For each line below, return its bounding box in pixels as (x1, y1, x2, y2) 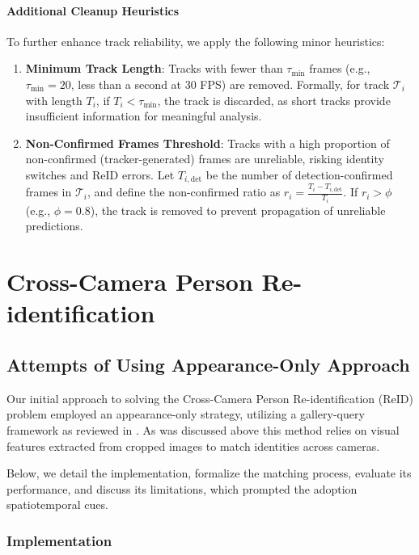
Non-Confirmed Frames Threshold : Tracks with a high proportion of (25, 134, 390, 151)
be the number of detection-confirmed (205, 166, 393, 183)
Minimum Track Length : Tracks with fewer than (25, 60, 283, 77)
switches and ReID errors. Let (25, 166, 175, 183)
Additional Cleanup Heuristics (6, 2, 180, 19)
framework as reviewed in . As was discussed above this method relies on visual (6, 421, 400, 438)
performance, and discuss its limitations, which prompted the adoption (6, 480, 358, 497)
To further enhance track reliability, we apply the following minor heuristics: (6, 32, 385, 49)
